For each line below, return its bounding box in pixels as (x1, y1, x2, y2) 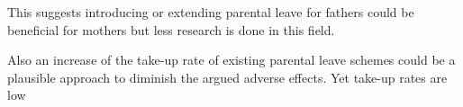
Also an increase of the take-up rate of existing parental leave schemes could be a (7, 50, 456, 69)
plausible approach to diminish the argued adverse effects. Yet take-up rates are (7, 67, 448, 86)
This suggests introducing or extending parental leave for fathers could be (7, 3, 414, 21)
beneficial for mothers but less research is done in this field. (7, 20, 335, 39)
